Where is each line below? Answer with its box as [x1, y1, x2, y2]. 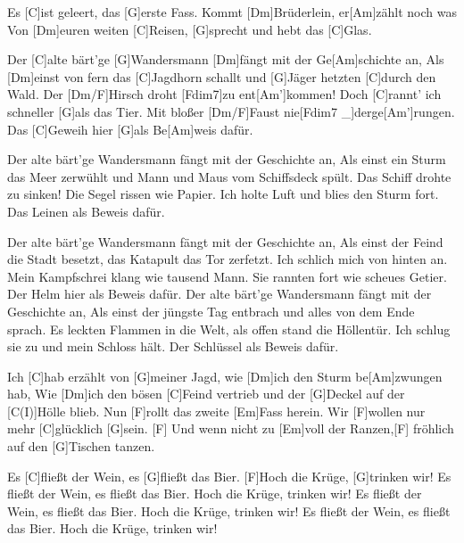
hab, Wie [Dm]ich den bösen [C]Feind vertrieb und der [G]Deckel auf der [7, 384, 405, 403]
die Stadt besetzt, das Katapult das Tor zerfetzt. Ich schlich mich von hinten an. [7, 250, 448, 268]
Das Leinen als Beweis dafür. [7, 202, 165, 220]
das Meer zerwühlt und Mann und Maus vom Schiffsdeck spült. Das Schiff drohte [7, 167, 452, 185]
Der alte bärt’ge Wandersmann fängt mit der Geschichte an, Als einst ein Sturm [7, 150, 446, 169]
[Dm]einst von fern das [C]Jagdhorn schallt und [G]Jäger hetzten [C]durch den [7, 67, 436, 86]
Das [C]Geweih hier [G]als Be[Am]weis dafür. [7, 119, 253, 138]
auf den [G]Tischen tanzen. [7, 437, 155, 456]
